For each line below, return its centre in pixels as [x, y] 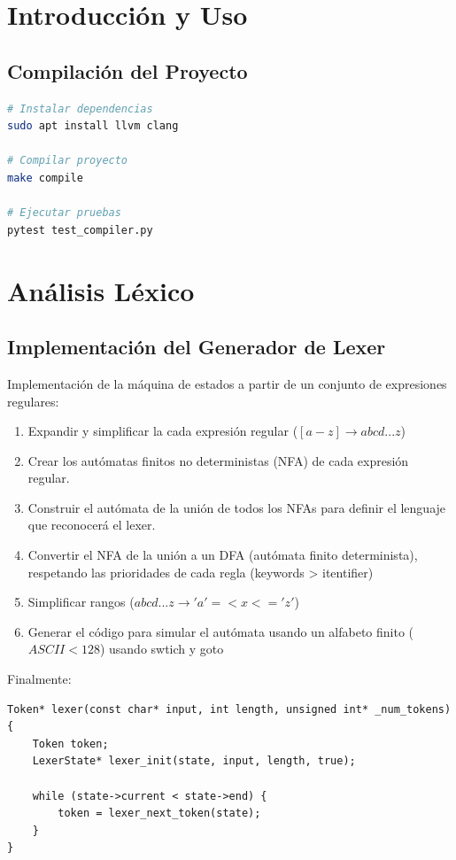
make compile [45, 178]
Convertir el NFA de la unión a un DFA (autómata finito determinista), [223, 555]
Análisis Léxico [101, 290]
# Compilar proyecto [68, 161]
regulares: [33, 401]
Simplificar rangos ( [81, 602]
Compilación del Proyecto [128, 70]
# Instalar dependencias [80, 108]
